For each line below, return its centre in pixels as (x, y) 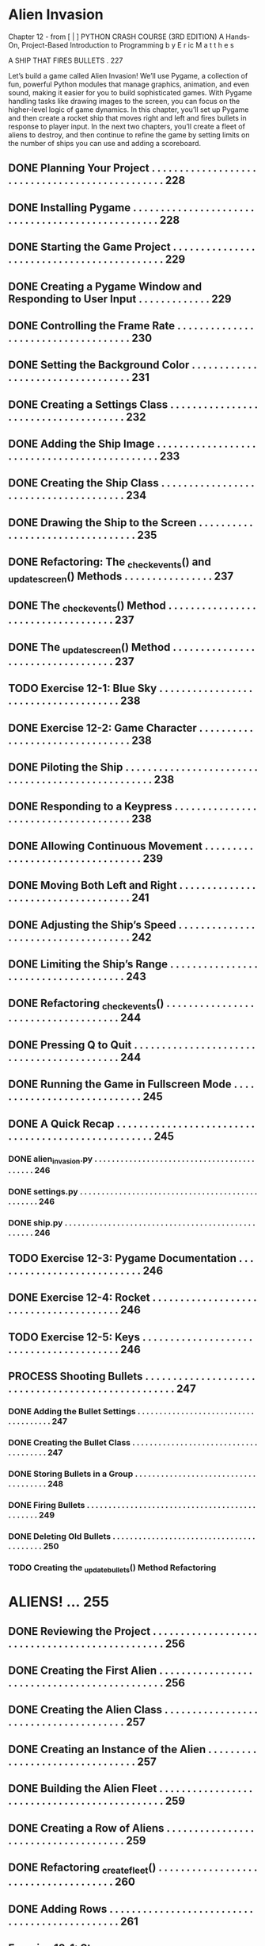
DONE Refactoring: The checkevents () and (110, 563)
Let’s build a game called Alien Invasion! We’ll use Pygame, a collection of (128, 75)
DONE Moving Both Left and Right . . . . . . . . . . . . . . (132, 885)
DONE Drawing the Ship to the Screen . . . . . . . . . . (131, 523)
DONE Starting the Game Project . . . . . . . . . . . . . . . (132, 247)
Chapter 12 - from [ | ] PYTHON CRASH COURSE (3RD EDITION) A (116, 37)
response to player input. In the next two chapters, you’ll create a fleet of (127, 126)
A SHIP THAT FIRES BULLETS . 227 (66, 60)
